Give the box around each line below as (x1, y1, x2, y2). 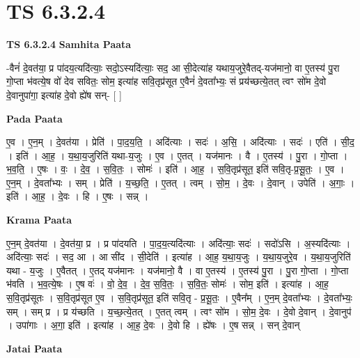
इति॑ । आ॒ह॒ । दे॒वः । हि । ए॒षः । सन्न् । (6, 189, 149, 203)
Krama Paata (6, 212, 72, 227)
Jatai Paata (6, 341, 63, 355)
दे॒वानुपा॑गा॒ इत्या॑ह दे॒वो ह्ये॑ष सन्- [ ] (6, 87, 122, 102)
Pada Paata (6, 111, 63, 125)
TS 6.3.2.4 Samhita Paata (6, 37, 132, 52)
